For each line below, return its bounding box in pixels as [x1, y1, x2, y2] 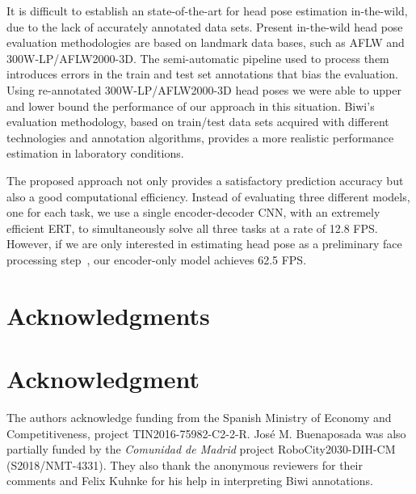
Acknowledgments [6, 298, 210, 331]
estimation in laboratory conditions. [6, 145, 184, 162]
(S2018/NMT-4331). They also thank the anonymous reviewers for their [6, 456, 363, 473]
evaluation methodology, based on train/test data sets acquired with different [6, 113, 389, 130]
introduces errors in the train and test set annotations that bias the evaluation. [6, 65, 398, 82]
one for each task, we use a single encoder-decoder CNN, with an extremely [6, 204, 380, 221]
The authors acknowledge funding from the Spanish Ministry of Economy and [6, 409, 392, 425]
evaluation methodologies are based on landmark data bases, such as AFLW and [6, 34, 405, 51]
